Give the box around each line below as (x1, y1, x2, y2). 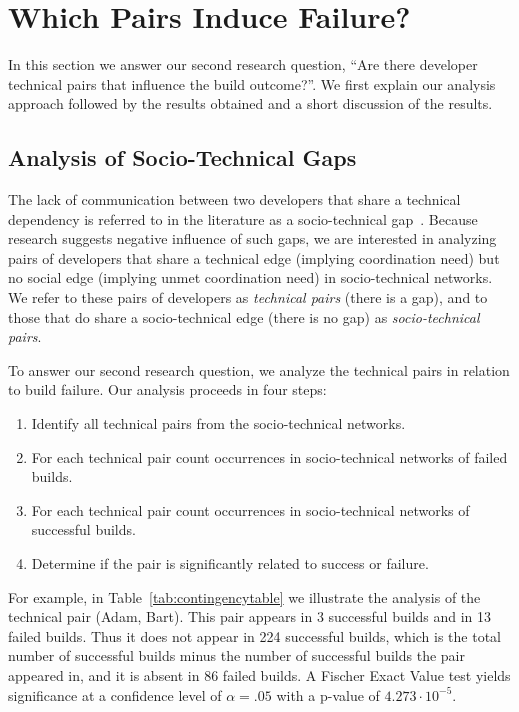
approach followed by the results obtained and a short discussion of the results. (8, 93, 493, 114)
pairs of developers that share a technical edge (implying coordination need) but (8, 247, 500, 268)
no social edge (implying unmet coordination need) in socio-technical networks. (8, 267, 493, 288)
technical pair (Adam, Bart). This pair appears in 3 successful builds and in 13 (8, 606, 492, 627)
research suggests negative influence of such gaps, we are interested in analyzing (8, 228, 497, 249)
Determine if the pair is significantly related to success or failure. (31, 553, 429, 574)
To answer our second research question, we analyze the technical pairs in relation (8, 359, 510, 380)
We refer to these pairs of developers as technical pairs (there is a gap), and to (8, 287, 488, 308)
